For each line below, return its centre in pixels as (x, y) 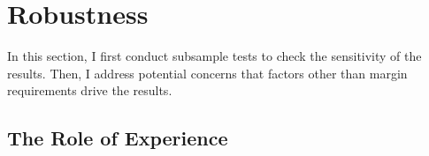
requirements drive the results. (90, 90)
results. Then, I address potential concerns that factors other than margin (207, 73)
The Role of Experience (118, 138)
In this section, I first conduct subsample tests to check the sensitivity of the (214, 56)
